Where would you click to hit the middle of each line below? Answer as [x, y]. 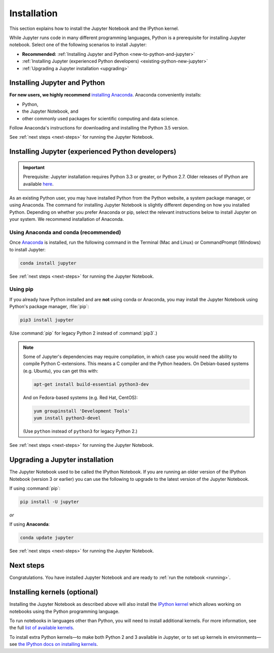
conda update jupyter [47, 538]
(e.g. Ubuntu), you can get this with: [61, 371]
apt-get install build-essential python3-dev [91, 384]
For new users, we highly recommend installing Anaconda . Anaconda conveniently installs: [105, 95]
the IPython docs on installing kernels [57, 644]
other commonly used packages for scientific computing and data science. [100, 118]
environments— [245, 637]
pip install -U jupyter [50, 502]
